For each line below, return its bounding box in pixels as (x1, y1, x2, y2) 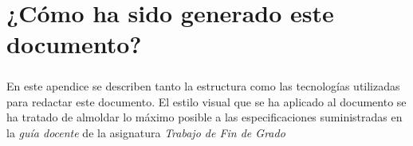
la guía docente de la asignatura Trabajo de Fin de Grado (6, 124, 285, 140)
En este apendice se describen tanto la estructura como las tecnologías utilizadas (6, 77, 400, 94)
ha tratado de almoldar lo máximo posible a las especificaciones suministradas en (6, 109, 403, 125)
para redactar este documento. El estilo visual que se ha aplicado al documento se (6, 93, 407, 109)
